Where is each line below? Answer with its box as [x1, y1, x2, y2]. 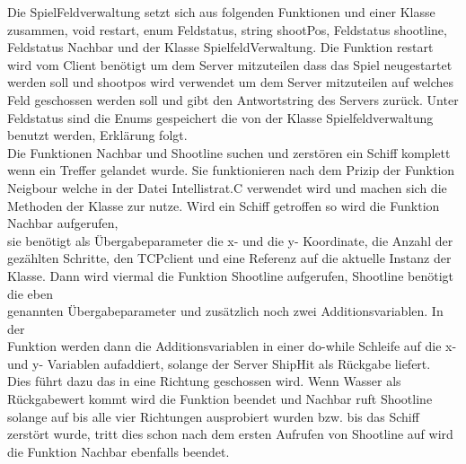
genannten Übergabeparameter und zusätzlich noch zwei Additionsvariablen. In [7, 302, 444, 320]
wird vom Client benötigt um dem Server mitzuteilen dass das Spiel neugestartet [7, 55, 453, 74]
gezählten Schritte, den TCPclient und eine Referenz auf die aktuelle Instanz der [7, 249, 452, 267]
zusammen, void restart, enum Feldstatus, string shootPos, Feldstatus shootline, [7, 20, 447, 39]
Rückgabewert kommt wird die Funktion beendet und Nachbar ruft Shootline [7, 390, 433, 408]
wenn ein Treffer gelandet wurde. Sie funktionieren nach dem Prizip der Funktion [7, 161, 455, 179]
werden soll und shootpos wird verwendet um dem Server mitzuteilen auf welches [7, 73, 454, 92]
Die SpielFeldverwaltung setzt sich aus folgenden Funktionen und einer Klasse [7, 3, 435, 21]
